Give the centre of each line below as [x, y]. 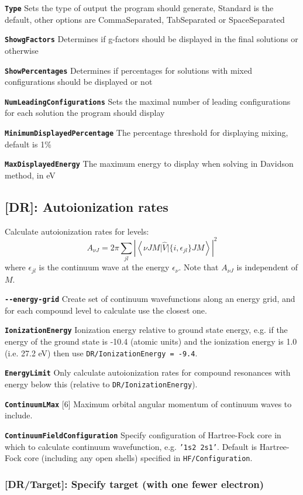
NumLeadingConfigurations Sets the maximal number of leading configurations [148, 101]
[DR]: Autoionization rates [87, 206]
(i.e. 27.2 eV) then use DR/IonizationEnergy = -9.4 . [101, 353]
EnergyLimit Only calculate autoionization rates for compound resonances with [148, 372]
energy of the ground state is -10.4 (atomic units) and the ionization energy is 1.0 [151, 341]
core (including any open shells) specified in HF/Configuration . [138, 458]
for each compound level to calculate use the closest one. [106, 310]
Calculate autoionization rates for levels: [77, 231]
